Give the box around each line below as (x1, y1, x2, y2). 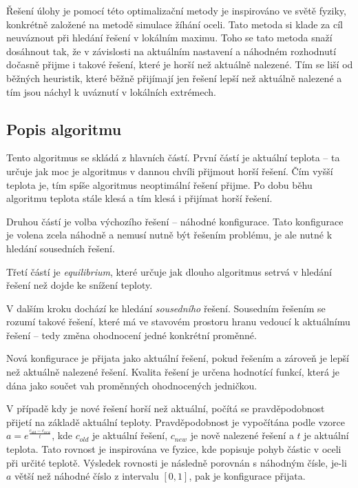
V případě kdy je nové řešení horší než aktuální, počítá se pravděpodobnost (6, 401, 325, 416)
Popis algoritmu (6, 118, 122, 139)
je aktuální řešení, (92, 428, 168, 443)
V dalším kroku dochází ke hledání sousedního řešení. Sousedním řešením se (6, 301, 326, 315)
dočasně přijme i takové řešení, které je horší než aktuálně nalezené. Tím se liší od (6, 57, 353, 72)
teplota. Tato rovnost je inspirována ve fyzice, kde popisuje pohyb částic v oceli (6, 442, 341, 456)
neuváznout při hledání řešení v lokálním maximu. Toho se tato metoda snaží (6, 30, 333, 45)
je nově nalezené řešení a (190, 428, 294, 443)
